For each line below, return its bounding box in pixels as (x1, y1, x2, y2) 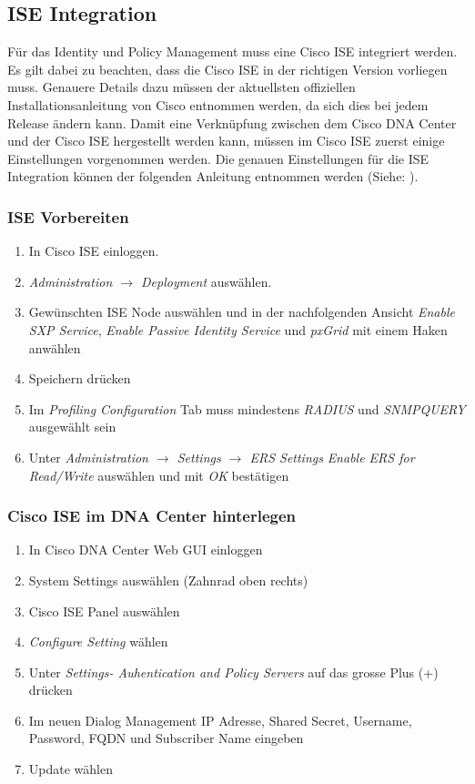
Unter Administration (28, 447, 148, 466)
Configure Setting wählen (28, 632, 168, 651)
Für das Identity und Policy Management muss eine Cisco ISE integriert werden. (7, 42, 458, 61)
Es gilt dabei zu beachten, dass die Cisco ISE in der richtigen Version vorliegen (7, 59, 448, 78)
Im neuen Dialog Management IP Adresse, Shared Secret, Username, (28, 710, 412, 729)
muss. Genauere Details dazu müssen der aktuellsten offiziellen (7, 77, 356, 97)
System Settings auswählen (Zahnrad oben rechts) (28, 570, 308, 589)
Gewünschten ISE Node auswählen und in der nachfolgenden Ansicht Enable (28, 302, 455, 321)
